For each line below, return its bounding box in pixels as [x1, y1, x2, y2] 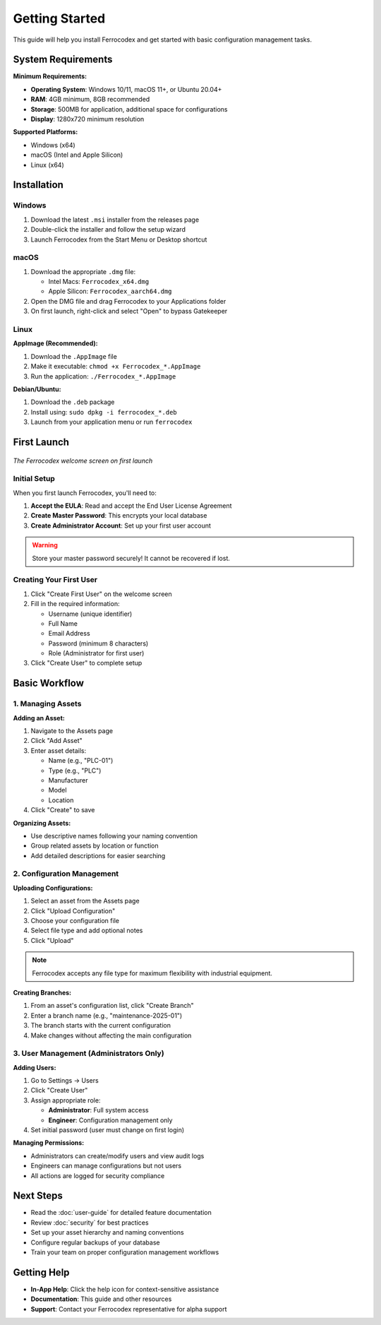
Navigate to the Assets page [30, 727, 113, 735]
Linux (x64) [30, 160, 65, 169]
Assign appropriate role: [30, 1095, 101, 1105]
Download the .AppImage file [30, 352, 118, 360]
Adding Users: [13, 1063, 56, 1071]
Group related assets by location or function [30, 841, 159, 850]
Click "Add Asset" [30, 737, 83, 745]
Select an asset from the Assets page [30, 897, 140, 905]
